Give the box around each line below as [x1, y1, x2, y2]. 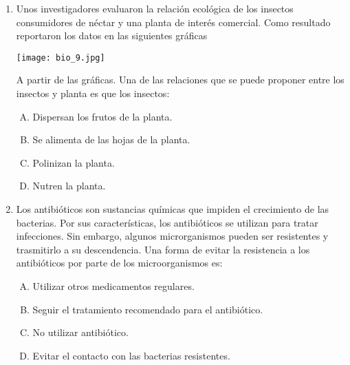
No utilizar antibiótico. [32, 325, 129, 340]
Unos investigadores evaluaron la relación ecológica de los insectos [16, 1, 294, 15]
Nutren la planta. [32, 178, 106, 193]
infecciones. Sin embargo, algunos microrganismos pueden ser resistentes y [16, 229, 329, 243]
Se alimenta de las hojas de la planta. [32, 132, 190, 147]
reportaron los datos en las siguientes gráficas [16, 28, 208, 43]
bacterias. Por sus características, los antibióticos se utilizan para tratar [16, 215, 318, 229]
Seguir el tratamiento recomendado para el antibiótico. [32, 302, 263, 316]
